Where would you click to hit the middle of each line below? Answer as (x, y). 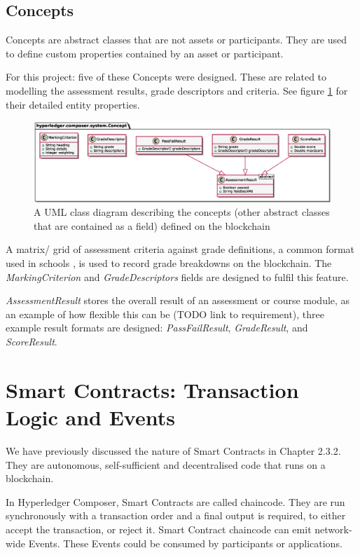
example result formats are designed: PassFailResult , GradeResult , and (157, 328)
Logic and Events (90, 417)
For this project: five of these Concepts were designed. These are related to (166, 77)
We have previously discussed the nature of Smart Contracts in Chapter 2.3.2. (173, 450)
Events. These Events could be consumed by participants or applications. (185, 543)
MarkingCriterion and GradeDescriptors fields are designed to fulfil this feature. (177, 276)
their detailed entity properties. (73, 104)
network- (333, 529)
